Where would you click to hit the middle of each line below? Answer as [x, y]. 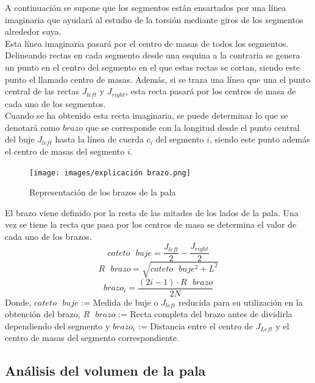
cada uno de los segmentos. [55, 103]
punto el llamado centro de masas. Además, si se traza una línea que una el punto [158, 79]
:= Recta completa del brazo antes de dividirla [205, 314]
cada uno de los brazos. [48, 237]
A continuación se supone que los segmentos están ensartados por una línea [146, 7]
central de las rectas [42, 91]
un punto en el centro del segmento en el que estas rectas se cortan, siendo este [153, 67]
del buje [20, 139]
